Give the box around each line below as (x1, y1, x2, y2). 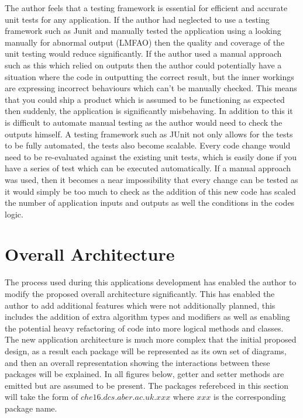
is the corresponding (214, 391, 286, 403)
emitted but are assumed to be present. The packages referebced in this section (5, 379, 289, 391)
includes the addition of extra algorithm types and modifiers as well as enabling (5, 310, 290, 323)
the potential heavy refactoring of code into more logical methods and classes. (5, 322, 284, 334)
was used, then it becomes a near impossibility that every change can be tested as (5, 173, 298, 185)
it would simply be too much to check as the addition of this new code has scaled (5, 185, 296, 197)
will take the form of (5, 391, 78, 403)
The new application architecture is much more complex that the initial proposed (5, 333, 297, 346)
